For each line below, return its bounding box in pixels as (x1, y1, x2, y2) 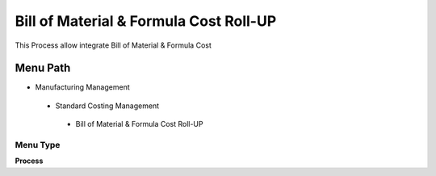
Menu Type (15, 140, 61, 150)
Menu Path (15, 61, 71, 75)
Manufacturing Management (35, 82, 130, 92)
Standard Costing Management (55, 101, 160, 111)
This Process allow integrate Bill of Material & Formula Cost (15, 40, 212, 50)
